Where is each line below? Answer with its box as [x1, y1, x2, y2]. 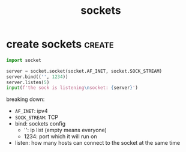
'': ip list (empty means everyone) [23, 127, 107, 134]
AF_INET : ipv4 [14, 108, 48, 115]
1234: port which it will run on [23, 133, 97, 140]
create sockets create [6, 37, 114, 51]
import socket [6, 57, 42, 63]
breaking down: [6, 96, 45, 103]
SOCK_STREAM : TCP [14, 114, 59, 121]
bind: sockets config [14, 120, 66, 127]
